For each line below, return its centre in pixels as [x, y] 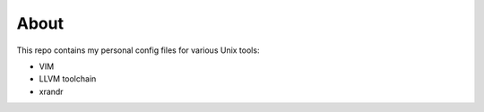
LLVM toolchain [68, 79]
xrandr [51, 91]
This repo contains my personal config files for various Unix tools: [138, 50]
